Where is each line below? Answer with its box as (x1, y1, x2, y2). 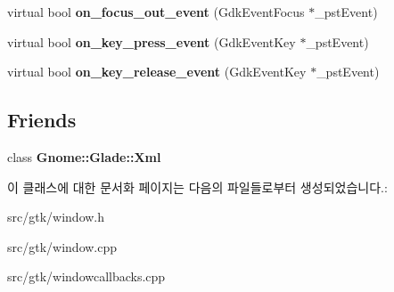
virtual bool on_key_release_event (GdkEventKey (7, 62, 307, 81)
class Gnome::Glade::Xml (7, 147, 161, 166)
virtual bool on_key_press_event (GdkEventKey (7, 32, 296, 51)
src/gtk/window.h (7, 207, 105, 226)
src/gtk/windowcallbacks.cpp (7, 267, 166, 286)
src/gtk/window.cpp (7, 237, 118, 255)
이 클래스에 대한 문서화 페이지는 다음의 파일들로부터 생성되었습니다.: (7, 177, 388, 196)
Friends (7, 106, 77, 134)
